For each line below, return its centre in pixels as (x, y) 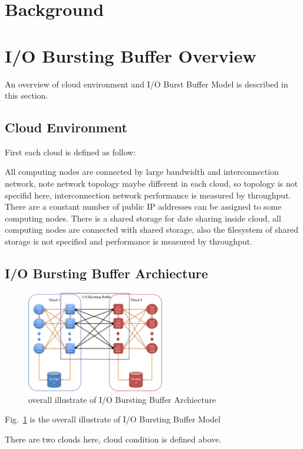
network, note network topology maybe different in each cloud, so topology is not (151, 183)
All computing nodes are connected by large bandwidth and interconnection (142, 172)
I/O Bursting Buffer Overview (131, 55)
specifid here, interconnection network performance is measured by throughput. (148, 195)
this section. (27, 95)
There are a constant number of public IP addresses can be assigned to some (143, 206)
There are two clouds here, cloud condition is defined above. (113, 439)
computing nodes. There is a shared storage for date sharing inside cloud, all (143, 218)
